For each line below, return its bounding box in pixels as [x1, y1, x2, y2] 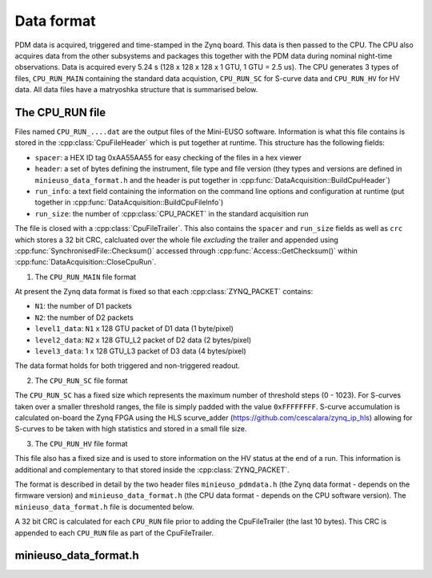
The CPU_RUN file [14, 105, 106, 119]
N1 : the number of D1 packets [34, 301, 132, 311]
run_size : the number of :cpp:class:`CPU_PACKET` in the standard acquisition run [34, 208, 309, 218]
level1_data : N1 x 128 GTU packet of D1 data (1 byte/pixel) [34, 324, 234, 333]
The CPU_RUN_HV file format [34, 439, 128, 448]
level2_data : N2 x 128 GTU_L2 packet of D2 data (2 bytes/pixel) [34, 335, 252, 345]
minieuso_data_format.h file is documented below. [14, 502, 194, 511]
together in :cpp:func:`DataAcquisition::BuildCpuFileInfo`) [34, 197, 224, 208]
